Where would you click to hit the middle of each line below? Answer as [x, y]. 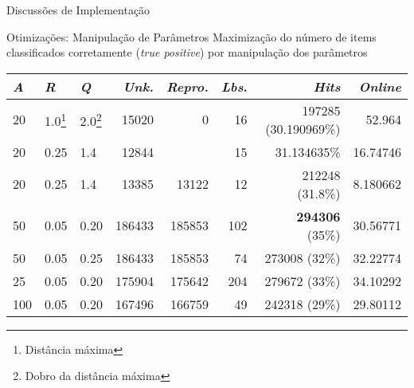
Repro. [187, 86]
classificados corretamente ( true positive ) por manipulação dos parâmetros [187, 52]
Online [380, 86]
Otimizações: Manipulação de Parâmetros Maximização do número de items [191, 36]
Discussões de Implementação [78, 10]
